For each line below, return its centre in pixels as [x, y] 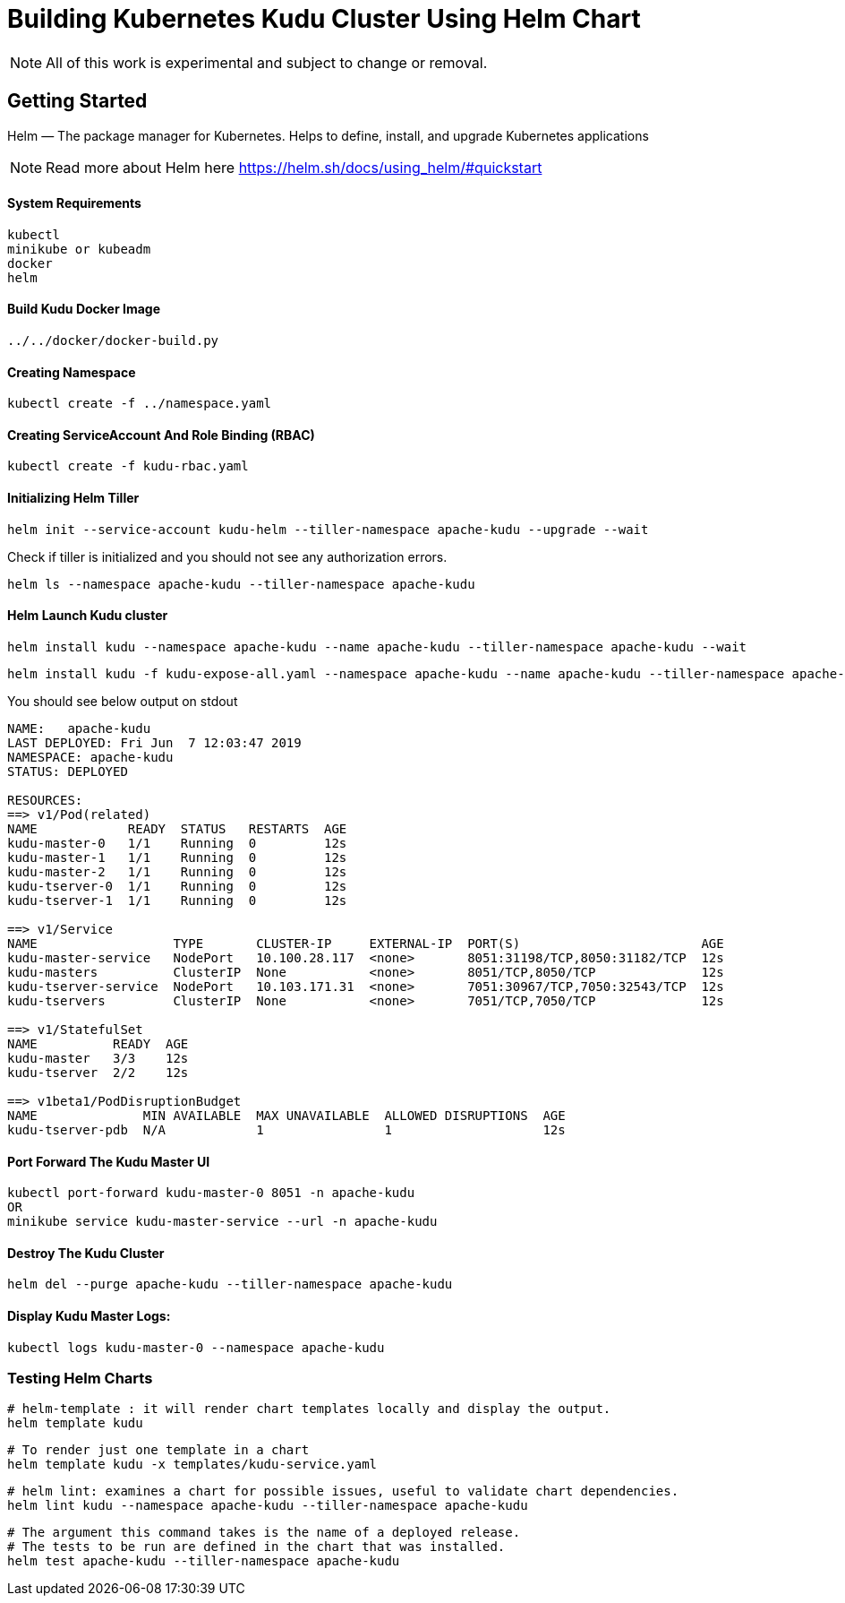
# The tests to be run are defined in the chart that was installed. [256, 1547]
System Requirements [74, 203]
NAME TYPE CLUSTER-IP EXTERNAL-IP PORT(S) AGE [366, 943]
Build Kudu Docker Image [84, 309]
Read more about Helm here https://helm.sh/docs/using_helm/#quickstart [294, 167]
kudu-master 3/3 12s [98, 1058]
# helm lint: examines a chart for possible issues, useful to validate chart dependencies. [343, 1491]
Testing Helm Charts [80, 1378]
